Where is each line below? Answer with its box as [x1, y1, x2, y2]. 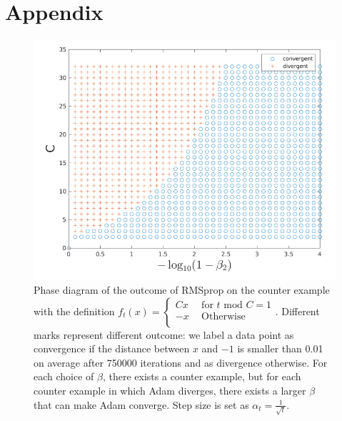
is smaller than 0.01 [237, 341, 323, 356]
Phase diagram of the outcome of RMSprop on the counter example [34, 282, 330, 297]
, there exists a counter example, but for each [102, 369, 301, 384]
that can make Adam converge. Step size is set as [34, 397, 249, 412]
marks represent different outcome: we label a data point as [34, 327, 294, 342]
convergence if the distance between [34, 341, 190, 356]
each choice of [34, 369, 94, 384]
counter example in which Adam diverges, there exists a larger [34, 382, 306, 397]
